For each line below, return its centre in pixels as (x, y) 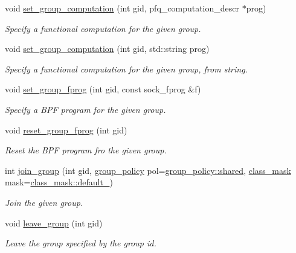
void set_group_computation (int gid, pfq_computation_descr (122, 8)
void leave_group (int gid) (54, 223)
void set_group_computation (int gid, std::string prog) (107, 49)
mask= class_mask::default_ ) (59, 182)
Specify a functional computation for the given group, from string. (126, 69)
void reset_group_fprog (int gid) (66, 130)
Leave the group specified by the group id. (81, 243)
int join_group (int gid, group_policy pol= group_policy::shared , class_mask (148, 170)
